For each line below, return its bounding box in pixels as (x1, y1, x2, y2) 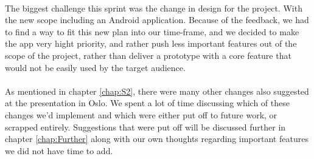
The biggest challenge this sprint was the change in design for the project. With (5, 1, 302, 14)
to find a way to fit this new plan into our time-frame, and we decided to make (5, 25, 299, 38)
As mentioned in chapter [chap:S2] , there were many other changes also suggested (5, 84, 309, 97)
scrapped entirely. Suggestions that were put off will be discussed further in (5, 120, 286, 133)
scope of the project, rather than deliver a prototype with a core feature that (5, 49, 291, 61)
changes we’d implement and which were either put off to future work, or (5, 108, 277, 121)
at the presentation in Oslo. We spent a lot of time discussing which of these (5, 96, 290, 109)
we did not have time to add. (5, 144, 113, 157)
